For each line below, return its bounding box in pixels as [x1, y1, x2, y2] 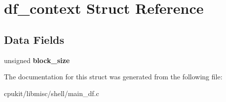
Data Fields [4, 32, 65, 47]
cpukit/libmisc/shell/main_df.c [4, 88, 99, 98]
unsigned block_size [4, 55, 70, 65]
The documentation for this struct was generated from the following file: [4, 71, 223, 82]
